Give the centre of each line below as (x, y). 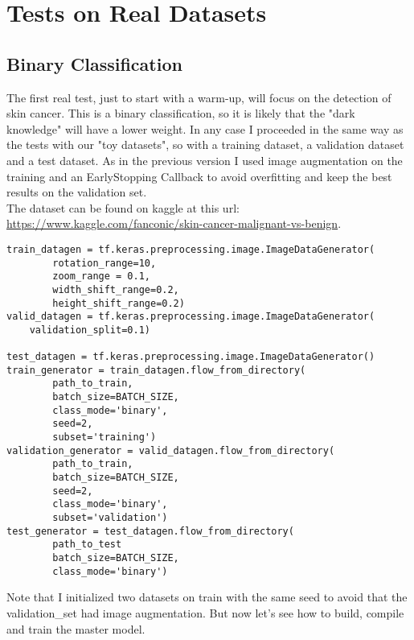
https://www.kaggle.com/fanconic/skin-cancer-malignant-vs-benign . (174, 223)
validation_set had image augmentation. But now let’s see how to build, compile (205, 612)
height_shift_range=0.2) (119, 303)
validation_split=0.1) (90, 330)
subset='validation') (110, 518)
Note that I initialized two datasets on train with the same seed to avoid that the (207, 597)
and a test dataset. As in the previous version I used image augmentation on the (205, 160)
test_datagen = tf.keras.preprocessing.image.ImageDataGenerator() (191, 357)
